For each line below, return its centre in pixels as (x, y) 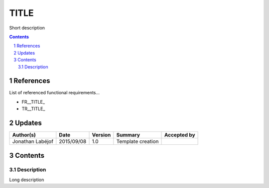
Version (101, 135)
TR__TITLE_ (33, 109)
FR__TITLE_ (33, 102)
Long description (27, 180)
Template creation (137, 141)
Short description (27, 28)
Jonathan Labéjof (33, 141)
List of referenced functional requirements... (54, 93)
